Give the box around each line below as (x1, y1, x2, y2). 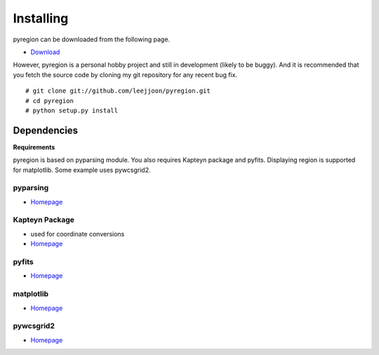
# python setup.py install (25, 106, 119, 114)
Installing (13, 11, 69, 26)
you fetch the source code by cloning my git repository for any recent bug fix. (13, 70, 238, 79)
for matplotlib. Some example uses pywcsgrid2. (13, 166, 151, 174)
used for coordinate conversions (30, 229, 125, 238)
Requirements (13, 142, 55, 151)
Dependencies (13, 124, 79, 136)
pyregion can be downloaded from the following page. (13, 35, 171, 43)
